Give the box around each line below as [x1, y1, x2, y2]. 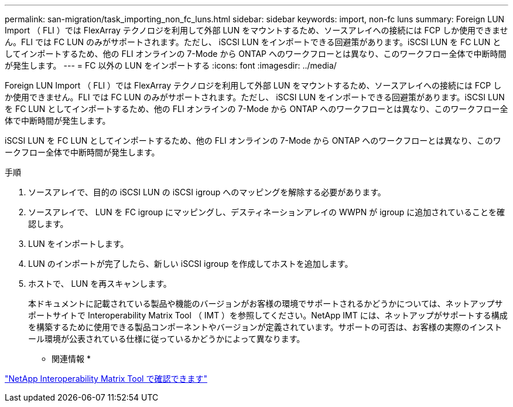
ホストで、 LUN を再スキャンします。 [28, 279, 172, 289]
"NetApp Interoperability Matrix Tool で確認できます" [5, 374, 207, 384]
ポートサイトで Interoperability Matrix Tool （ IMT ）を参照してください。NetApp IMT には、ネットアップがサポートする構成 [28, 310, 508, 320]
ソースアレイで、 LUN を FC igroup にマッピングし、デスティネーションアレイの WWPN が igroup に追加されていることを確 [28, 207, 505, 217]
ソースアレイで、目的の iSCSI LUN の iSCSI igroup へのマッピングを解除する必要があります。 [28, 187, 386, 197]
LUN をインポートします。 [28, 239, 129, 249]
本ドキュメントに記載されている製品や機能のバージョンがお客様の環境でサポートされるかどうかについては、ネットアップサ [28, 299, 503, 308]
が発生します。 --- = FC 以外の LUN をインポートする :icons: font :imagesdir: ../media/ [5, 60, 337, 70]
